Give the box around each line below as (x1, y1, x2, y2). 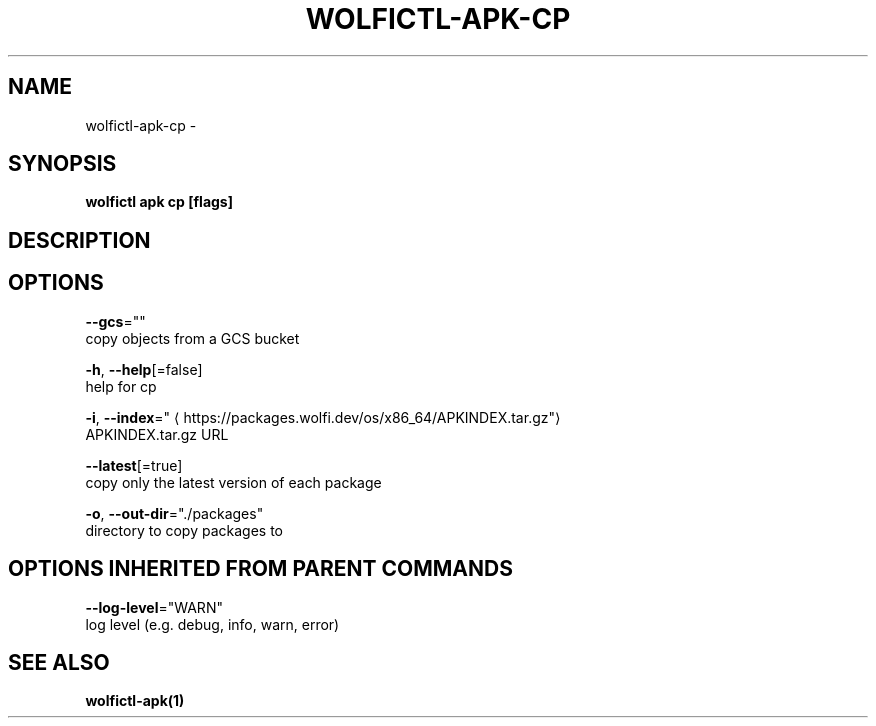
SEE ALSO (8, 649, 110, 675)
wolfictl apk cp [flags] (85, 193, 233, 211)
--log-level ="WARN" (85, 598, 223, 616)
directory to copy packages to (85, 521, 283, 539)
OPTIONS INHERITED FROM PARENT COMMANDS (8, 556, 513, 582)
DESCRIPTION (8, 227, 151, 253)
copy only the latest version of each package (85, 473, 382, 491)
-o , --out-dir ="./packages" (85, 504, 264, 522)
